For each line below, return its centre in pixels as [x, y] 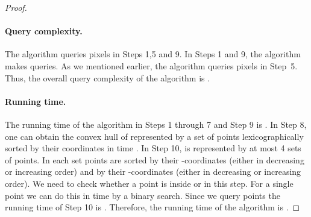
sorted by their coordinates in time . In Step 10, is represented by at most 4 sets [153, 148]
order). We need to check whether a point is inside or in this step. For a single [149, 183]
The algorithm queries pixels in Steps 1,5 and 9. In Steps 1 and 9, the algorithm [153, 54]
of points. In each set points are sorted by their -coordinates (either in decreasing [155, 159]
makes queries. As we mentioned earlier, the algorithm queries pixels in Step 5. [151, 65]
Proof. [16, 7]
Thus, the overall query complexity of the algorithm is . [108, 77]
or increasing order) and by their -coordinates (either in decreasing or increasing [153, 171]
